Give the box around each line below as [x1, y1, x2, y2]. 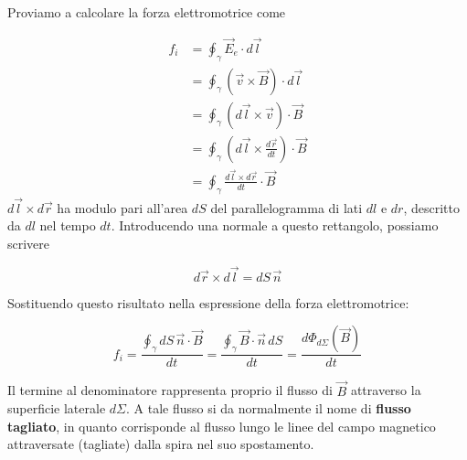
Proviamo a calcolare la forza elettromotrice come [7, 3, 286, 21]
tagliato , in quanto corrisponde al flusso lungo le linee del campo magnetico [7, 416, 436, 435]
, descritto [403, 198, 460, 217]
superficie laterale [7, 399, 106, 418]
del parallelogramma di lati [210, 198, 363, 217]
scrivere [7, 234, 50, 253]
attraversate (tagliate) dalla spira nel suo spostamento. [7, 434, 314, 454]
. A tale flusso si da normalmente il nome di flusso [125, 399, 411, 418]
